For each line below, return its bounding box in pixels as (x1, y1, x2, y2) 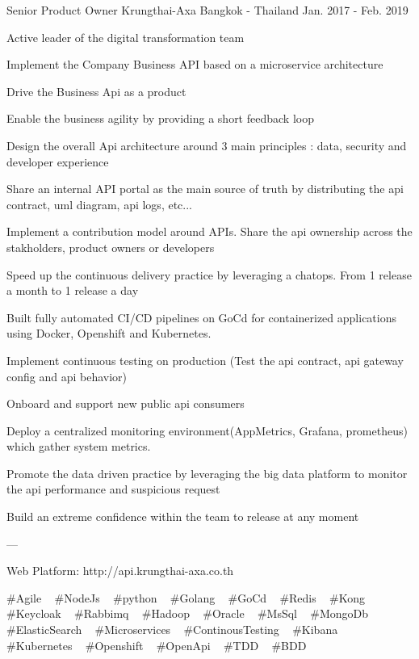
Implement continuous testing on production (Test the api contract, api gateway (6, 351, 404, 368)
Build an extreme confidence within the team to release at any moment (6, 508, 359, 525)
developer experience (6, 153, 109, 170)
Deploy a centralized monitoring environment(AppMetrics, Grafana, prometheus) (6, 422, 408, 439)
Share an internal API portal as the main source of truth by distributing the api (6, 180, 404, 197)
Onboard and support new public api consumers (6, 395, 245, 412)
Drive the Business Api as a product (6, 82, 186, 99)
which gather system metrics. (6, 438, 151, 455)
